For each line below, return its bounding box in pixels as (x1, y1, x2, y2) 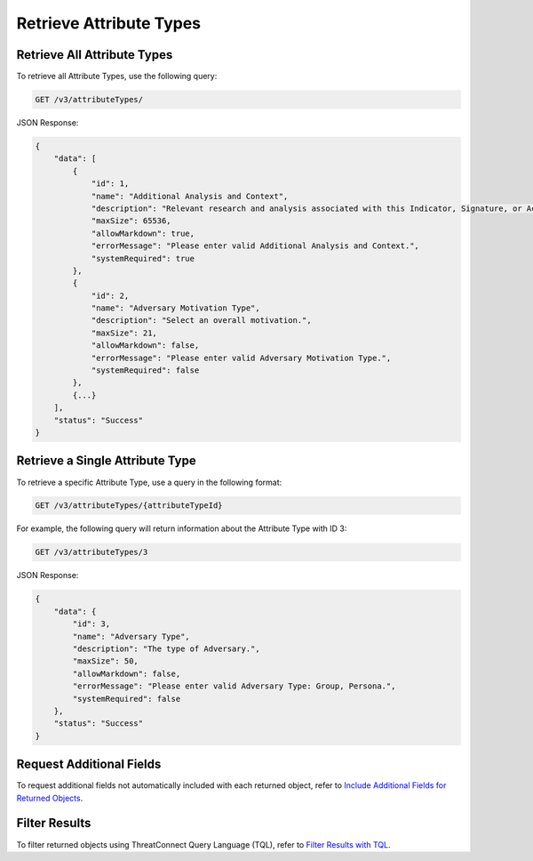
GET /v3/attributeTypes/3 (35, 547, 148, 558)
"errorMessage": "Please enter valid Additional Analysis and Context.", (91, 241, 419, 251)
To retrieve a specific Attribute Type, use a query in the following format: (16, 477, 282, 487)
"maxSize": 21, (91, 327, 157, 338)
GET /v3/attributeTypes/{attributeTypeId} (35, 501, 223, 511)
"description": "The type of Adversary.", (72, 643, 261, 654)
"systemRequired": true (91, 253, 195, 263)
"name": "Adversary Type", (72, 632, 190, 641)
